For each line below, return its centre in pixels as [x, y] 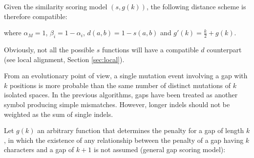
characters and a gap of [39, 149]
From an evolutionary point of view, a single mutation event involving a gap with [126, 76]
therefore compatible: [36, 16]
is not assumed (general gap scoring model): [160, 149]
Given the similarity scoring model [56, 6]
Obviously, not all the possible [49, 49]
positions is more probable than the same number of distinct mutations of [120, 85]
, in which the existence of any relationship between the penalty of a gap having [124, 140]
